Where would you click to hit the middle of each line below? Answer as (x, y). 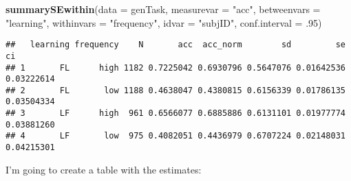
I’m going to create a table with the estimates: (104, 169)
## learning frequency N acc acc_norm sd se (175, 45)
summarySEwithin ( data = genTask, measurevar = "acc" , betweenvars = (163, 9)
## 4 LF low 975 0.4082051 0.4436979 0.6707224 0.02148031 (175, 136)
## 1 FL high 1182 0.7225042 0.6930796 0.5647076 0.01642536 (175, 68)
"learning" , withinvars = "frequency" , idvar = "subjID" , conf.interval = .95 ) (164, 22)
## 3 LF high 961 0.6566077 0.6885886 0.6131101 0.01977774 (175, 113)
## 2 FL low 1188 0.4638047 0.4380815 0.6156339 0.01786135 (175, 90)
